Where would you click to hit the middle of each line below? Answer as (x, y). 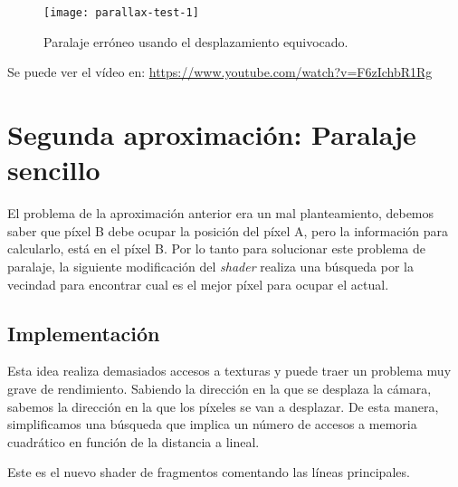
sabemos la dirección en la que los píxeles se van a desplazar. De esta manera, (223, 406)
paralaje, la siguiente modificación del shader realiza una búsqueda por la (210, 266)
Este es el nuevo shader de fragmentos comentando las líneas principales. (209, 472)
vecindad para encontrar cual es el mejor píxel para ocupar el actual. (198, 284)
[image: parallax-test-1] (121, 13)
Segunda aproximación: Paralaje (212, 134)
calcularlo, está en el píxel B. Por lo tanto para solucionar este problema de (217, 248)
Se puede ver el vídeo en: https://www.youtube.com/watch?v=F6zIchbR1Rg (220, 72)
